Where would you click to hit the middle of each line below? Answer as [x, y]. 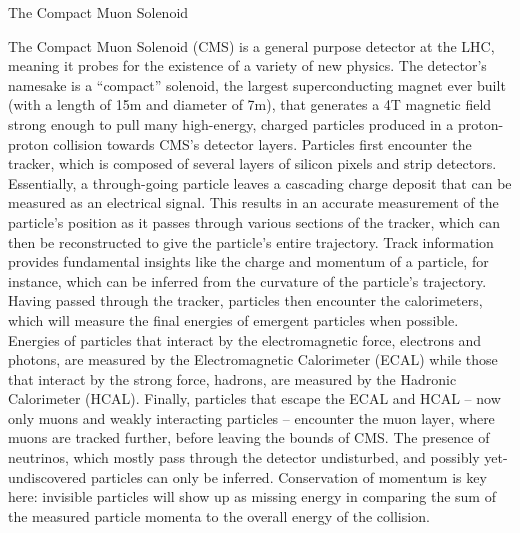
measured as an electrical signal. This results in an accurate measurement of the [253, 202]
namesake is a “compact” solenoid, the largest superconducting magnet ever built [257, 84]
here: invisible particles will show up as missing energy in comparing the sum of [252, 496]
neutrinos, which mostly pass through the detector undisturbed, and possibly [244, 457]
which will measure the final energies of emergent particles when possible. [233, 319]
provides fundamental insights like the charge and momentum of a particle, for [248, 261]
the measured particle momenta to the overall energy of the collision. [219, 515]
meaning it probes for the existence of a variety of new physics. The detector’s [247, 65]
